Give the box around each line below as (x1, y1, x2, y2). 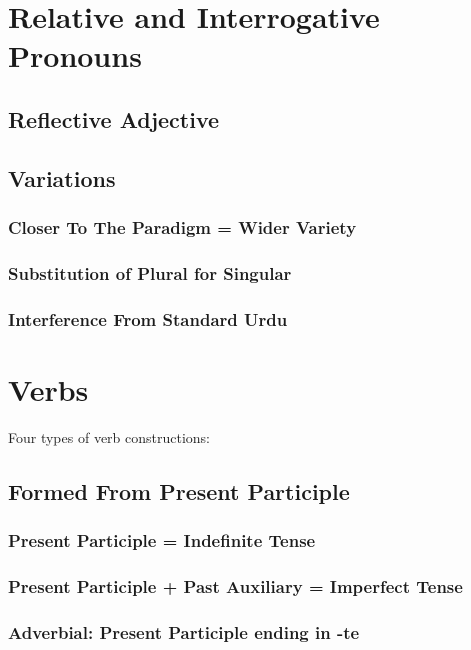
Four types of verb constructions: (8, 426, 211, 447)
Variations (8, 162, 116, 193)
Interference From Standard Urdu (8, 306, 288, 331)
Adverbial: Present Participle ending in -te (8, 619, 360, 644)
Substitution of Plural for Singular (8, 260, 292, 285)
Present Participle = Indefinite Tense (8, 528, 316, 553)
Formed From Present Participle (8, 475, 350, 506)
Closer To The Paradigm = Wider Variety (8, 215, 357, 240)
